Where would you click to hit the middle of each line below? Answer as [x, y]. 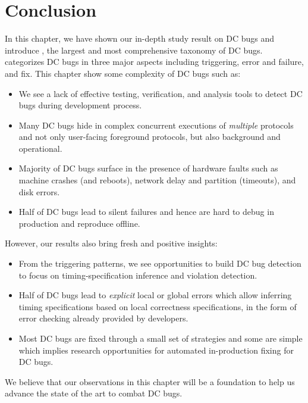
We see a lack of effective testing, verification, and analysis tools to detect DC [161, 93]
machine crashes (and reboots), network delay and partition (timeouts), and [157, 180]
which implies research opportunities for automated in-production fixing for [156, 350]
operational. [40, 148]
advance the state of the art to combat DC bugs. [94, 393]
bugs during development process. [80, 105]
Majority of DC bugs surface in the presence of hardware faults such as [148, 168]
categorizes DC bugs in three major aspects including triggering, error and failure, [154, 62]
